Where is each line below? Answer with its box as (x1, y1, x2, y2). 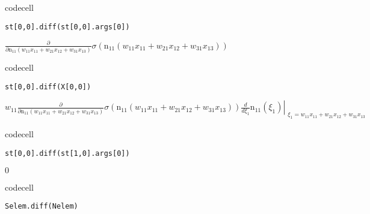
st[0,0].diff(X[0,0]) (5, 82, 91, 91)
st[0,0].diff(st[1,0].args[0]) (5, 149, 130, 158)
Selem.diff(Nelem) (5, 202, 78, 211)
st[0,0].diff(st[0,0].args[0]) (5, 22, 130, 31)
